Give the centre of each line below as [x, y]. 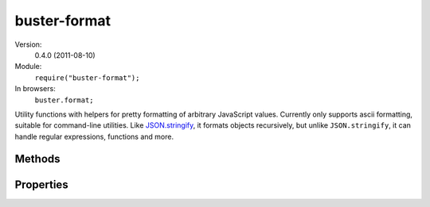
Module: [28, 67]
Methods [37, 159]
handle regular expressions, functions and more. [94, 136]
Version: [28, 44]
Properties [41, 184]
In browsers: [35, 89]
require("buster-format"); [87, 78]
